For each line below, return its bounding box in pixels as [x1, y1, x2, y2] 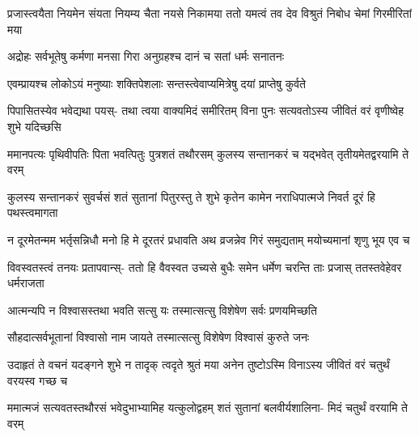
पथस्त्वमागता [7, 204, 58, 221]
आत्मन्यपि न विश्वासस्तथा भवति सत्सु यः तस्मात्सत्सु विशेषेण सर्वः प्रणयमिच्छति [7, 301, 317, 318]
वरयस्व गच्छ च [7, 371, 68, 388]
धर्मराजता [7, 274, 44, 291]
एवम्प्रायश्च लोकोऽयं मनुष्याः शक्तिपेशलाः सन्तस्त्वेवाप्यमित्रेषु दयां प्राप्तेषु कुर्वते [7, 74, 307, 91]
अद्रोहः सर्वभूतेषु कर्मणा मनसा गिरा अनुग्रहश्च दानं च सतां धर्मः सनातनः [7, 48, 284, 65]
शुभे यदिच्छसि [7, 117, 61, 134]
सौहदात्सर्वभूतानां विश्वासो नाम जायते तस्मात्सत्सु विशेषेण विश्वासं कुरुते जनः [7, 329, 310, 346]
